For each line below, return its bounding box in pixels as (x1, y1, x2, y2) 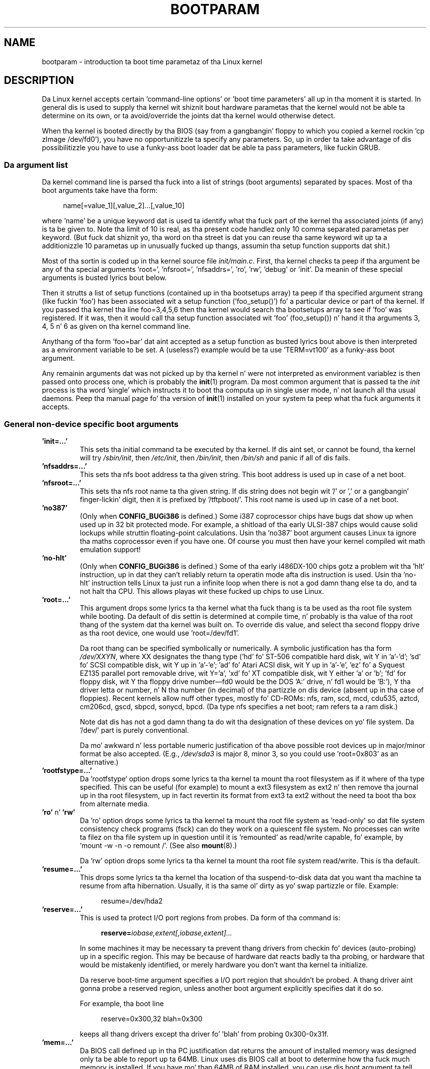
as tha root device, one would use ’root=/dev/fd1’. (80, 628, 240, 637)
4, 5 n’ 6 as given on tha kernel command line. (42, 322, 191, 331)
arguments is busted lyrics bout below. (42, 273, 167, 282)
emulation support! (80, 545, 141, 554)
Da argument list (4, 160, 68, 170)
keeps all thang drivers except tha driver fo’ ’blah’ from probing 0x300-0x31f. (80, 1029, 329, 1038)
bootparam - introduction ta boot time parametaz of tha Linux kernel (42, 57, 263, 66)
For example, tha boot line (80, 999, 164, 1008)
